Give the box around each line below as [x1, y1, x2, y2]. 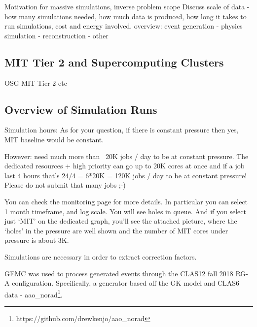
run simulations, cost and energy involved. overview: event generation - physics [4, 21, 243, 31]
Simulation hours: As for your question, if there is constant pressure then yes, [4, 125, 239, 135]
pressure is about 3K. [4, 235, 69, 245]
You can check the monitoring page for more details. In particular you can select [4, 196, 248, 206]
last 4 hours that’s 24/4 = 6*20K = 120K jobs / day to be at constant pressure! [4, 170, 247, 180]
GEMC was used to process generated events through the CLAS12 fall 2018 [4, 268, 233, 278]
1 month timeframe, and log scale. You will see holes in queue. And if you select [4, 206, 246, 216]
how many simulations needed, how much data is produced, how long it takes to [4, 11, 247, 21]
